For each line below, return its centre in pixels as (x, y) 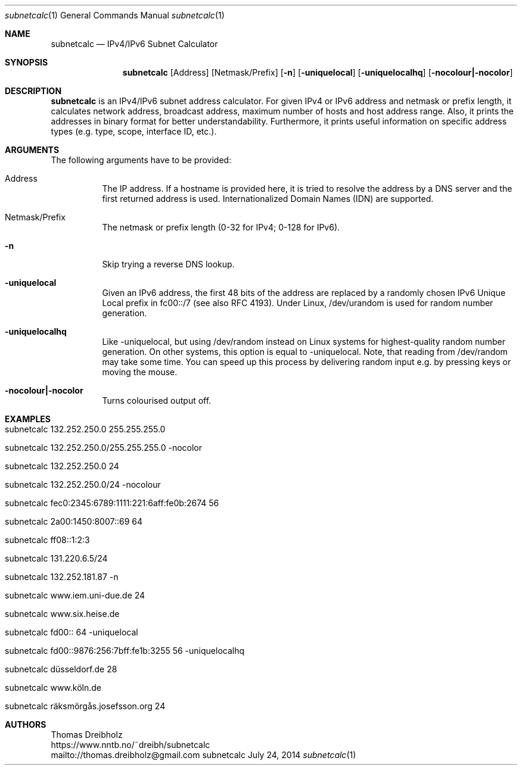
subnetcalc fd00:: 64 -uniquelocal (72, 632)
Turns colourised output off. (157, 400)
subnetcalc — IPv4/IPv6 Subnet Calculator (134, 44)
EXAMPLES (28, 419)
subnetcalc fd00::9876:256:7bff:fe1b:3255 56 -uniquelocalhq (125, 651)
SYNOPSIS (27, 62)
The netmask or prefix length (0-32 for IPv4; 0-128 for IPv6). (221, 227)
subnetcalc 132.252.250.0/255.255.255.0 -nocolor (104, 448)
